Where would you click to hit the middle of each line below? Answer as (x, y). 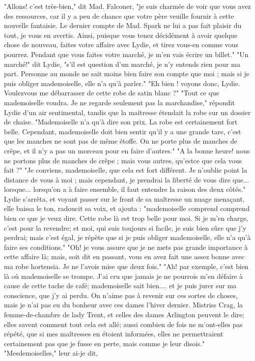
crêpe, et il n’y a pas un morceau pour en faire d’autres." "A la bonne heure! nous (127, 150)
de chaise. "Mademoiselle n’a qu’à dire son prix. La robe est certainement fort (121, 122)
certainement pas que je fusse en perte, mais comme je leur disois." (104, 343)
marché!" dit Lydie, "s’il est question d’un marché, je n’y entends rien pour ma (122, 64)
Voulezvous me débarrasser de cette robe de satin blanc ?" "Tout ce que (112, 93)
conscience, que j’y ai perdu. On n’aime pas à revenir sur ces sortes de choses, (121, 295)
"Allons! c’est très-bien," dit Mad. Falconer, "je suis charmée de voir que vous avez (127, 6)
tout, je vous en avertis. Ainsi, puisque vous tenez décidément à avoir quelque (121, 35)
